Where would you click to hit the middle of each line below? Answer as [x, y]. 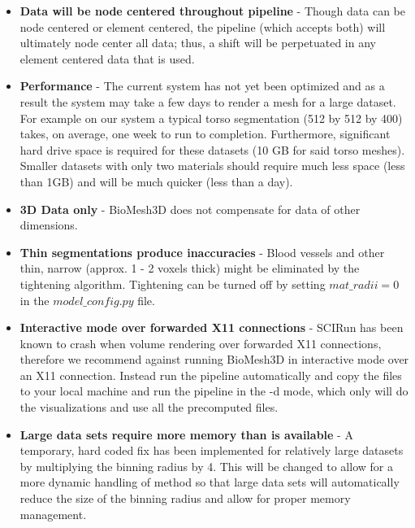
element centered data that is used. [107, 58]
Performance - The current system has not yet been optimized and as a [202, 86]
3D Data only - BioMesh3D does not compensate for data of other [190, 209]
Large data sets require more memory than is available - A [186, 434]
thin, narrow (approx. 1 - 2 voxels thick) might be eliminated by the [190, 268]
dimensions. [49, 225]
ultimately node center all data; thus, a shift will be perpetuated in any [198, 43]
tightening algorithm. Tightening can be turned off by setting [173, 284]
